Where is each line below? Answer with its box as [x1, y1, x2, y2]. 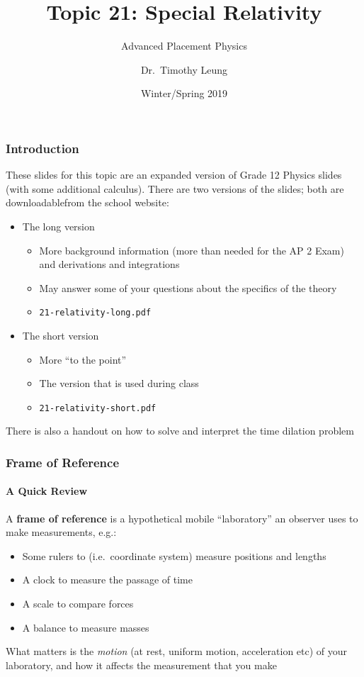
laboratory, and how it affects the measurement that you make [6, 657, 277, 672]
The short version [22, 328, 99, 343]
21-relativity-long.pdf [39, 308, 152, 318]
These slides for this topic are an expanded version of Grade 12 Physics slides [6, 167, 342, 182]
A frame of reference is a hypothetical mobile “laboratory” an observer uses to [6, 510, 358, 525]
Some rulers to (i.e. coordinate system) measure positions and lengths [22, 548, 326, 563]
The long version [22, 218, 95, 233]
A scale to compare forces [22, 596, 134, 611]
